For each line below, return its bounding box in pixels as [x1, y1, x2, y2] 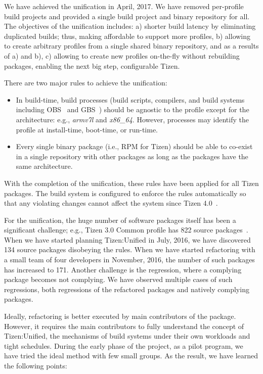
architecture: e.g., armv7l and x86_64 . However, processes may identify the [16, 114, 249, 124]
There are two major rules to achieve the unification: [4, 77, 167, 88]
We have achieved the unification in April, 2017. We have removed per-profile [4, 1, 244, 11]
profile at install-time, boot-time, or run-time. [16, 124, 158, 134]
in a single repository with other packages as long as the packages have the [16, 151, 248, 161]
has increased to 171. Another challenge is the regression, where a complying [4, 264, 242, 274]
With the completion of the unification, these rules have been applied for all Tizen [4, 177, 259, 188]
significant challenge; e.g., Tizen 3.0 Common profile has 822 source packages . [4, 224, 248, 235]
